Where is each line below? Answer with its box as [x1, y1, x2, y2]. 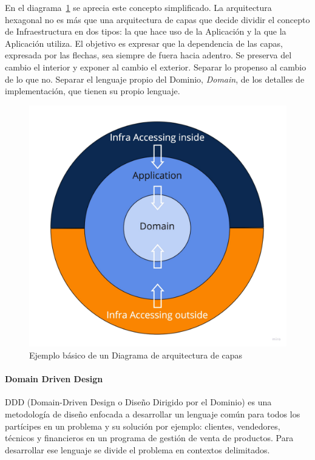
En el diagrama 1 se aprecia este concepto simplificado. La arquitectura [5, 1, 272, 13]
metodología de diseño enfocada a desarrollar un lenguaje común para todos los [5, 408, 300, 420]
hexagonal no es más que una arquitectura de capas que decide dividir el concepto [5, 13, 310, 26]
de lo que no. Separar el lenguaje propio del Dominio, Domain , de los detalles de [5, 72, 305, 85]
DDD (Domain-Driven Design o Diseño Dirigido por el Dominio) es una [5, 396, 272, 408]
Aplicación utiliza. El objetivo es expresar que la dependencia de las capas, [5, 36, 283, 49]
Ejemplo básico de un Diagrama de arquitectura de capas [29, 349, 243, 362]
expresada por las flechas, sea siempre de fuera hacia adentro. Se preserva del [5, 49, 292, 61]
